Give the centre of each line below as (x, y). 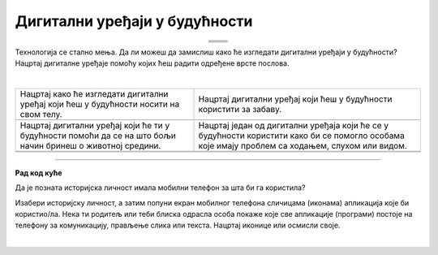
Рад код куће (39, 173)
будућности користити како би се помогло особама (301, 136)
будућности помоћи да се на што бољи (98, 136)
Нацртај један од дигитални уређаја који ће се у (294, 125)
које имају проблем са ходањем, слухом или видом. (303, 145)
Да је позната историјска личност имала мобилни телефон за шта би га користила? (160, 188)
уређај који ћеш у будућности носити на (100, 104)
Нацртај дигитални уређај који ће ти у (95, 125)
